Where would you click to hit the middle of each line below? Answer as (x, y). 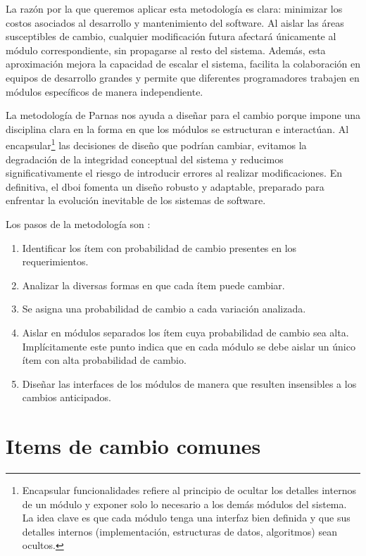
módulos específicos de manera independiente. (105, 91)
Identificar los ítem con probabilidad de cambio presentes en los (159, 247)
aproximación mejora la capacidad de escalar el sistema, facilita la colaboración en (183, 64)
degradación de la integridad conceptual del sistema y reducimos (145, 159)
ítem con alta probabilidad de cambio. (104, 360)
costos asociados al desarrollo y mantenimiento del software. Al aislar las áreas (175, 22)
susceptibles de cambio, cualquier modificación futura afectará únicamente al (171, 36)
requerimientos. (55, 261)
